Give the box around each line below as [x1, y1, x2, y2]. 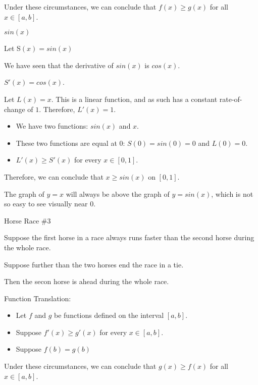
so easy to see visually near [4, 198, 88, 209]
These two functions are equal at [16, 137, 117, 148]
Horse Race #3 [4, 215, 51, 226]
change [4, 103, 25, 114]
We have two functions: [16, 121, 88, 131]
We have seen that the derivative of [4, 60, 114, 70]
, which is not [211, 188, 253, 199]
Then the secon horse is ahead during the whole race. [4, 276, 169, 287]
